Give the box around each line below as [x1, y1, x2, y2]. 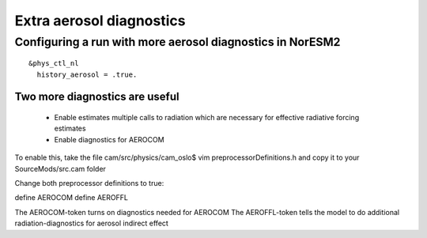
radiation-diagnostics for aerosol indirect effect [14, 218, 169, 229]
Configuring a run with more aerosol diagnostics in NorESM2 [14, 35, 341, 49]
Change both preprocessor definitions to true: [14, 178, 164, 187]
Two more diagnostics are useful [14, 90, 179, 104]
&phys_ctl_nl [28, 59, 79, 68]
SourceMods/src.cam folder [14, 164, 107, 173]
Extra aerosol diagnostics [14, 12, 186, 29]
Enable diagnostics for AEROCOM [54, 134, 165, 144]
